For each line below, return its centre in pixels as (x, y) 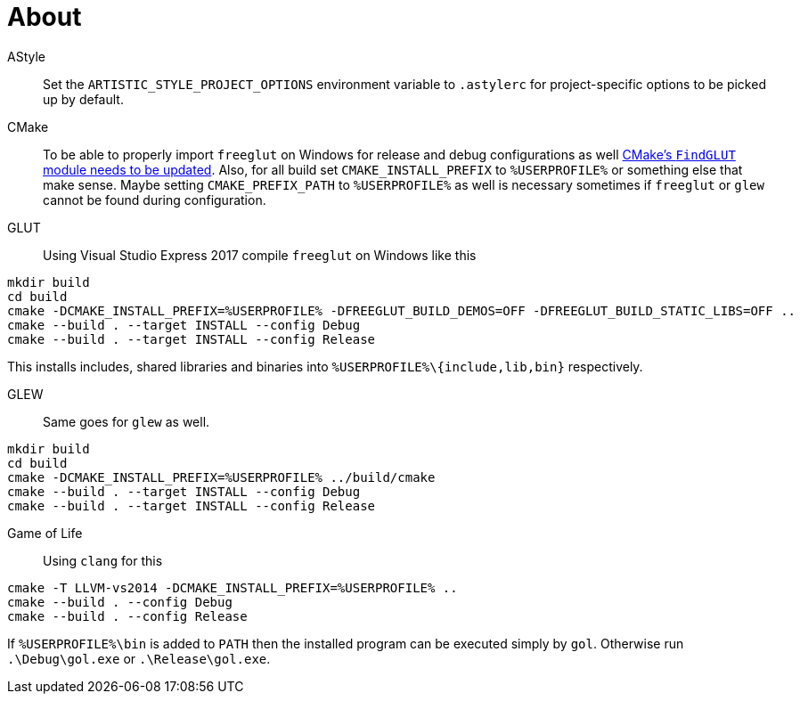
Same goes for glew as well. (127, 421)
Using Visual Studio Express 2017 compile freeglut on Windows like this (260, 255)
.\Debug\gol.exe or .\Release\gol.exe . (139, 658)
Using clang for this (103, 560)
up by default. (83, 99)
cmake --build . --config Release (127, 616)
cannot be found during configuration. (155, 200)
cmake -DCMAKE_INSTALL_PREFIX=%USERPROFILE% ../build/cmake (221, 477)
